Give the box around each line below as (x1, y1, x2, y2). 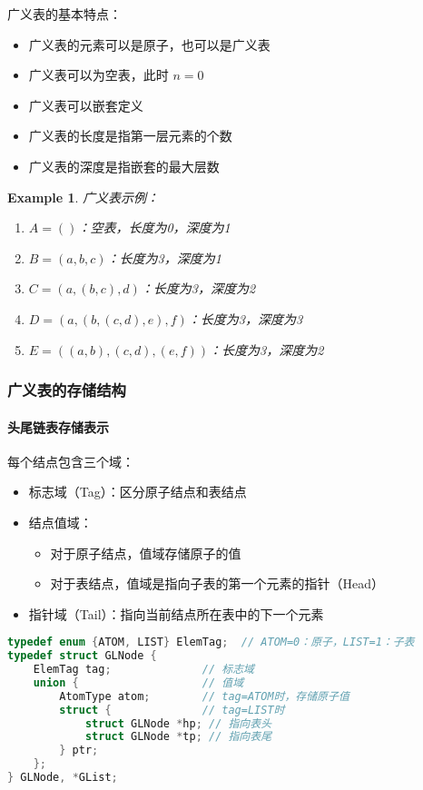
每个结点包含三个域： (7, 451, 134, 470)
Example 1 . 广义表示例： (7, 187, 160, 206)
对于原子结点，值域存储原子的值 (50, 543, 241, 562)
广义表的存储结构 (7, 379, 126, 401)
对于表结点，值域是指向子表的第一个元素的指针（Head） (50, 574, 385, 593)
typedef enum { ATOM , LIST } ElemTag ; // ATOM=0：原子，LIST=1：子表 (7, 636, 415, 649)
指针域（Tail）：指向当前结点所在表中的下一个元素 (28, 604, 324, 623)
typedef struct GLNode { (7, 649, 157, 663)
